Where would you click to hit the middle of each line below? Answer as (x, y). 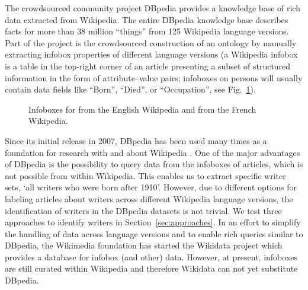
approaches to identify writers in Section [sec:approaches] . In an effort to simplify (153, 222)
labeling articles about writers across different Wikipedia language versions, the (149, 198)
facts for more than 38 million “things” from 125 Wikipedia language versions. (147, 31)
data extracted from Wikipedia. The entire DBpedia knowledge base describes (147, 19)
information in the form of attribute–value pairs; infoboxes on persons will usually (154, 77)
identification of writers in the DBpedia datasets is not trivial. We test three (143, 210)
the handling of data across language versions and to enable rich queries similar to (154, 233)
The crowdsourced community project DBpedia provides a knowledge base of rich (153, 8)
